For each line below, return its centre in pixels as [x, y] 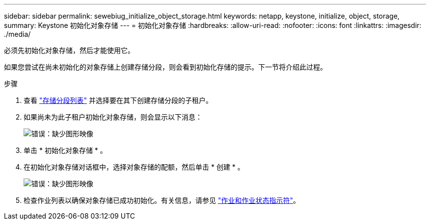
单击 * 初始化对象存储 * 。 [65, 150]
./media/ [17, 34]
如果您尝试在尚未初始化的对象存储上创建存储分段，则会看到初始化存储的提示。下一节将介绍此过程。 [165, 67]
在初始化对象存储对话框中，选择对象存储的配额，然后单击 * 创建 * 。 [134, 167]
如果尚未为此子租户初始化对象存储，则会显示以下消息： [113, 117]
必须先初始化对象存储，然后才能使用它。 [69, 50]
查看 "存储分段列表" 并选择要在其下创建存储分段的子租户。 [118, 100]
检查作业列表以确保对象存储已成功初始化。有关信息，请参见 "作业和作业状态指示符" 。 [162, 200]
